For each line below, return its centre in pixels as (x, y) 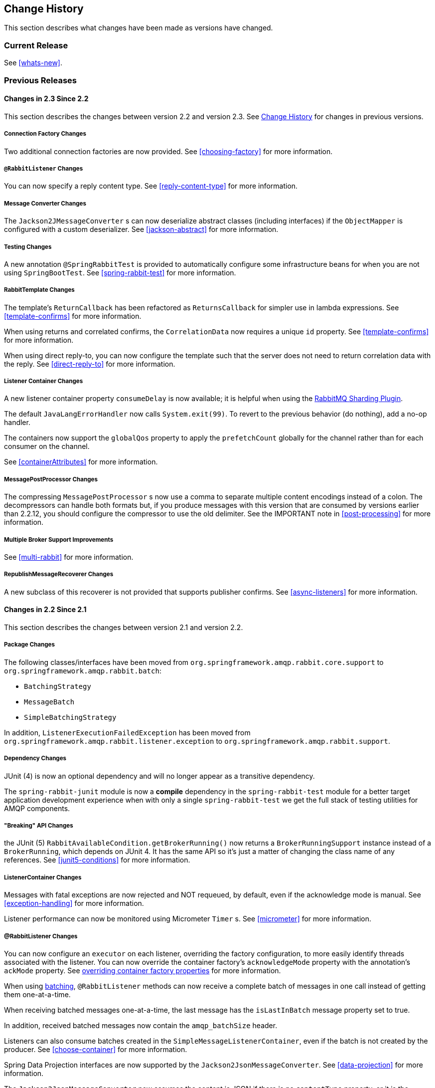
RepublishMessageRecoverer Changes (59, 574)
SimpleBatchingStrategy (70, 717)
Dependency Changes (35, 759)
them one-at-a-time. (37, 994)
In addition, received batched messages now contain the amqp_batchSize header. (141, 1025)
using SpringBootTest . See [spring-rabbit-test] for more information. (120, 272)
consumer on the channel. (47, 446)
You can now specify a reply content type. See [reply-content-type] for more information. (151, 186)
